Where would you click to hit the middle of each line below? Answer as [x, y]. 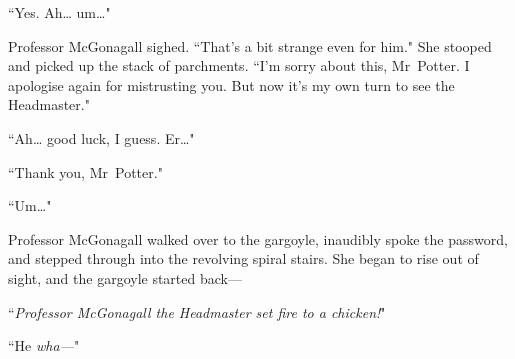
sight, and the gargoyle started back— [125, 277]
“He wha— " [44, 345]
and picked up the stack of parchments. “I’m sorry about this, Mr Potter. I [239, 65]
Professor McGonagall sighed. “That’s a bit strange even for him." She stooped [250, 45]
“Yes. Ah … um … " [59, 12]
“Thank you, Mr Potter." [85, 171]
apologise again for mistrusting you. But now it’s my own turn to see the [231, 84]
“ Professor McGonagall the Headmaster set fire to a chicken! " [197, 311]
